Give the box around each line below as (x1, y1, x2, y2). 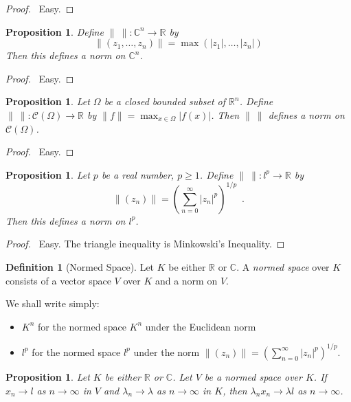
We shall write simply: (5, 296, 100, 311)
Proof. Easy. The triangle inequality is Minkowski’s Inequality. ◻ (5, 236, 285, 251)
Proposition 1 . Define (5, 24, 104, 38)
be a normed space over (204, 369, 302, 383)
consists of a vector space (5, 273, 111, 287)
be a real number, (101, 167, 174, 181)
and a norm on (155, 273, 218, 287)
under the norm (133, 344, 200, 359)
